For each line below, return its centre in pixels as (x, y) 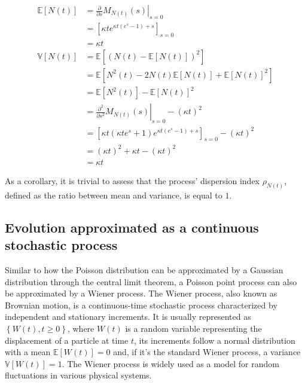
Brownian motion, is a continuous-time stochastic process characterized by (141, 305)
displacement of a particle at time (67, 340)
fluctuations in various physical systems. (78, 375)
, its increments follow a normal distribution (214, 340)
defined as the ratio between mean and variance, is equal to (114, 195)
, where (81, 329)
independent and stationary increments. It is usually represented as (128, 317)
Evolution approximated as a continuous (132, 227)
